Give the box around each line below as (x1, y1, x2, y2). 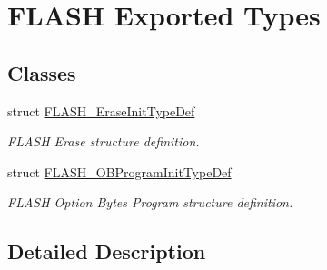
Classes (7, 58, 76, 86)
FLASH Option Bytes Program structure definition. (7, 193, 293, 212)
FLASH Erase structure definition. (7, 132, 200, 151)
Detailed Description (7, 237, 206, 265)
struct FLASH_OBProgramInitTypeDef (7, 162, 232, 181)
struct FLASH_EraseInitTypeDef (7, 101, 195, 120)
